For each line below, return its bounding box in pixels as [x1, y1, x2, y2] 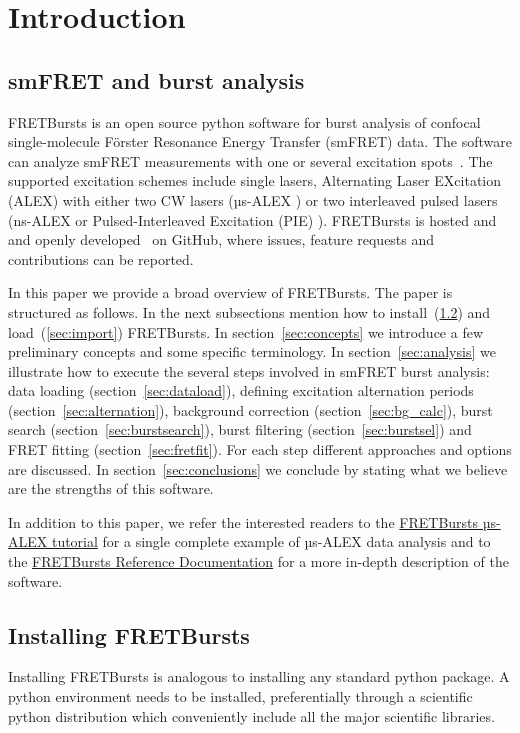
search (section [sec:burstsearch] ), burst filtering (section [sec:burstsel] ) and [8, 419, 472, 440]
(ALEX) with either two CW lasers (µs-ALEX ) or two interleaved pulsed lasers [8, 189, 498, 210]
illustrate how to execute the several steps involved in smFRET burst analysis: [8, 360, 490, 381]
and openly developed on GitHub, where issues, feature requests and [8, 229, 435, 250]
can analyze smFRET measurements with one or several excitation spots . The [8, 150, 493, 171]
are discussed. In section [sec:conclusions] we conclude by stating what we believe [8, 458, 508, 479]
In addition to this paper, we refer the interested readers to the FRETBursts [8, 511, 479, 532]
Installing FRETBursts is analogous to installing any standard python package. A [8, 666, 510, 687]
